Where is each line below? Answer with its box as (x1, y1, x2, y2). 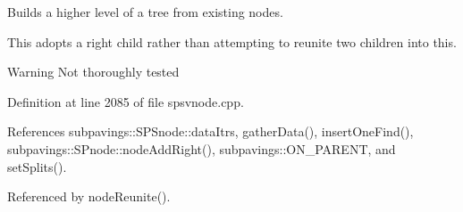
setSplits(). (7, 157, 67, 175)
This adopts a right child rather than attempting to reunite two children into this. (7, 32, 457, 51)
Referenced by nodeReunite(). (7, 187, 171, 206)
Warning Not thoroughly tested (7, 62, 180, 81)
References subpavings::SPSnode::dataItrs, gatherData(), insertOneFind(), (7, 122, 414, 141)
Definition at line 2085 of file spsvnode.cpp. (7, 92, 244, 110)
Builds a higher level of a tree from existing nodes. (7, 3, 283, 20)
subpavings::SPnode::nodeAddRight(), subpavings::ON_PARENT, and (7, 139, 396, 158)
